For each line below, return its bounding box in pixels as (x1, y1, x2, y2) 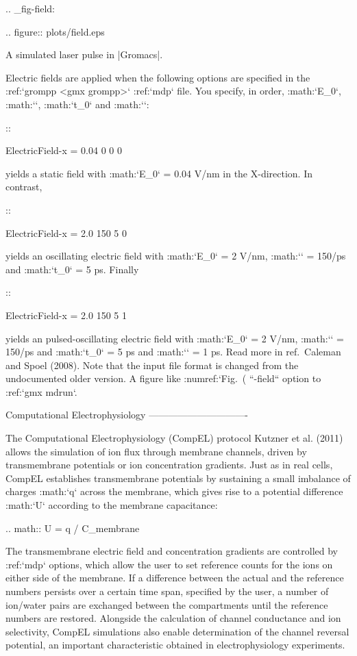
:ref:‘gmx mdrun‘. (5, 384, 77, 399)
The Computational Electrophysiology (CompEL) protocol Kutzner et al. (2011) (5, 431, 343, 445)
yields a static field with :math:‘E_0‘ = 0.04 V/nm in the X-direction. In (5, 166, 313, 180)
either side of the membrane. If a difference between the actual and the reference (5, 570, 344, 585)
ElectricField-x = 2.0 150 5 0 (5, 225, 127, 240)
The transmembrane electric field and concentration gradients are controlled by (5, 544, 338, 558)
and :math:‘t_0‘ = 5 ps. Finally (5, 262, 139, 276)
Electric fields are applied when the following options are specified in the (5, 70, 310, 84)
